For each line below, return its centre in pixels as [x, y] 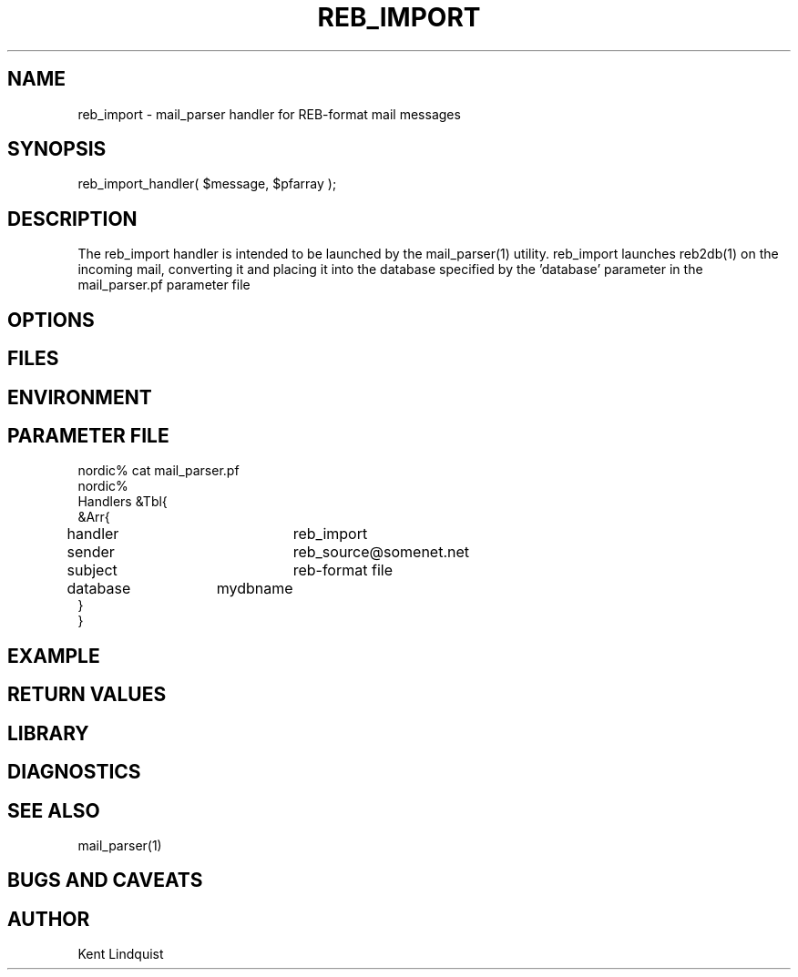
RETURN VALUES [87, 695]
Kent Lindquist [121, 954]
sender [91, 552]
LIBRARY [48, 733]
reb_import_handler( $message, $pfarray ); [207, 184]
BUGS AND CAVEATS [105, 880]
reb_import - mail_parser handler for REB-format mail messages [269, 114]
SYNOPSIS [57, 149]
